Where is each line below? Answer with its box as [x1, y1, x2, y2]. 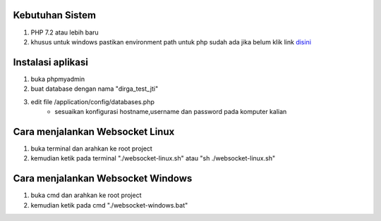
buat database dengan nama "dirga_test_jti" [30, 84, 159, 93]
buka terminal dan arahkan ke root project [30, 144, 153, 153]
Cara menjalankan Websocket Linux [13, 125, 175, 137]
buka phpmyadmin [30, 75, 85, 83]
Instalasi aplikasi [13, 56, 88, 68]
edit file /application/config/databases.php [30, 97, 155, 106]
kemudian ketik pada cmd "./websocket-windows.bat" [30, 201, 188, 209]
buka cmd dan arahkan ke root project [30, 191, 142, 200]
